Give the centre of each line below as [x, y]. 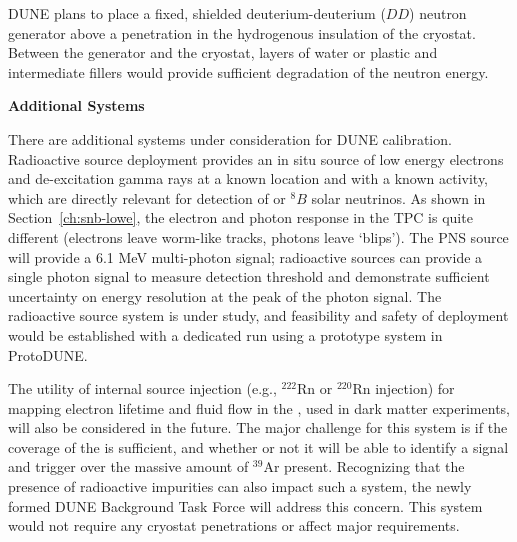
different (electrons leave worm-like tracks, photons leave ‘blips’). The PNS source [258, 236]
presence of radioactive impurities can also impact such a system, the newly [240, 486]
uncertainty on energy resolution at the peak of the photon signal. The [225, 295]
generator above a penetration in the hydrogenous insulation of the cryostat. [242, 32]
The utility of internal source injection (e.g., [142, 388]
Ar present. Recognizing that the [364, 466]
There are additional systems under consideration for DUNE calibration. [230, 138]
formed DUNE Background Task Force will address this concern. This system [245, 505]
